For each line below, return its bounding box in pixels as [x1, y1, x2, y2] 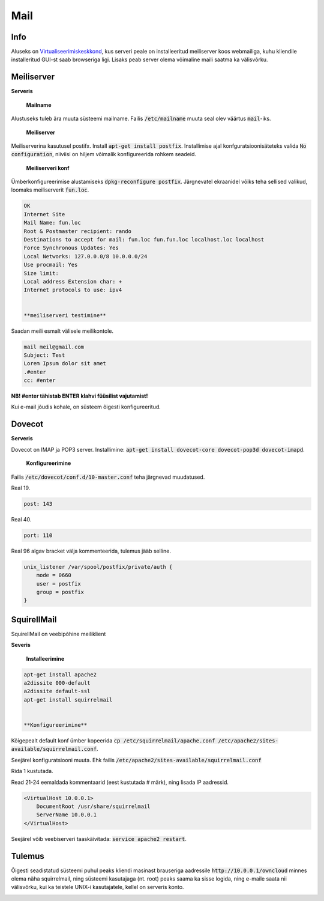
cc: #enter [23, 377, 56, 384]
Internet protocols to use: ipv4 [23, 287, 122, 294]
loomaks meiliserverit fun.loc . [11, 186, 89, 193]
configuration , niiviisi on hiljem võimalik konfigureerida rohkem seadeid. [11, 151, 197, 158]
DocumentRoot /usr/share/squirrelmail [36, 802, 151, 810]
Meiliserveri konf [26, 164, 70, 171]
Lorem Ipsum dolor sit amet [23, 360, 106, 367]
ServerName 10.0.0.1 [36, 812, 97, 818]
